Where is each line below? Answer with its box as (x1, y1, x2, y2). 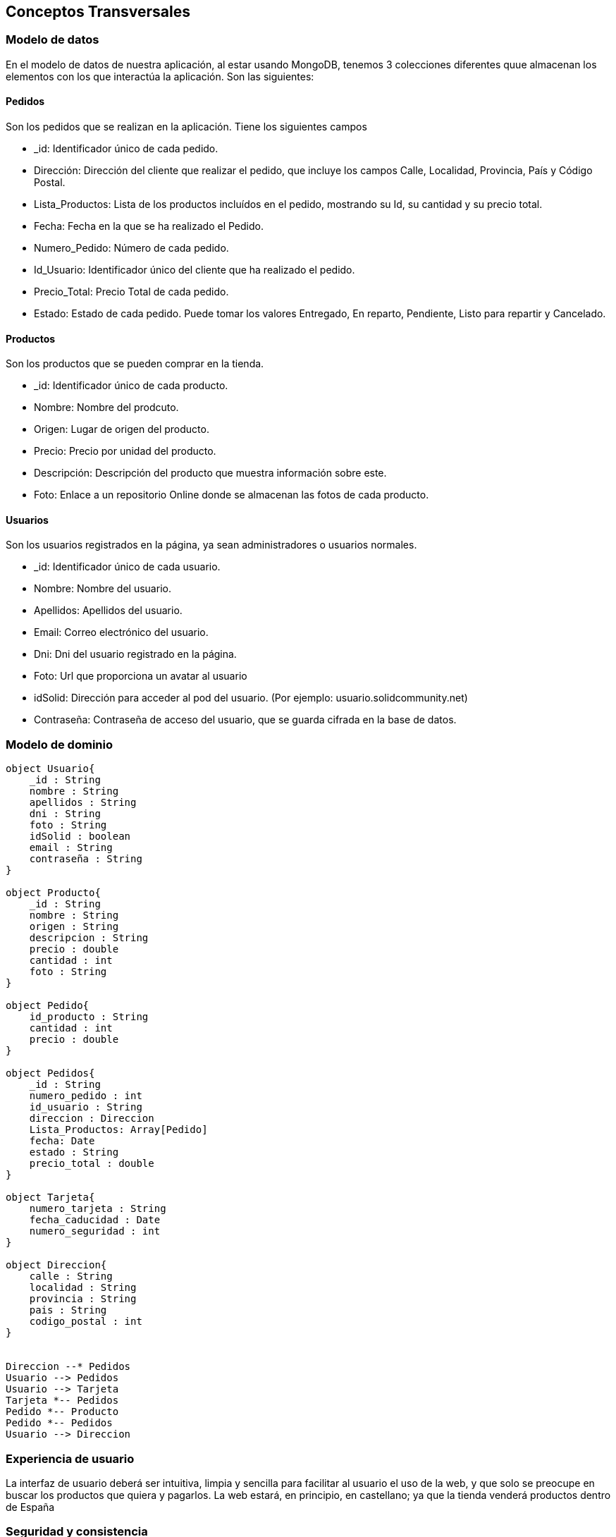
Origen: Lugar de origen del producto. (34, 423, 209, 436)
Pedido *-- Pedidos (6, 1417, 113, 1429)
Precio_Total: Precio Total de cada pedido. (34, 286, 229, 298)
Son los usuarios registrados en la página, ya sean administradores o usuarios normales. (6, 539, 417, 551)
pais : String (29, 1304, 107, 1316)
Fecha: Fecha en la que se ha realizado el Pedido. (34, 220, 264, 233)
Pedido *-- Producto (6, 1406, 119, 1418)
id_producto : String (29, 1011, 149, 1023)
